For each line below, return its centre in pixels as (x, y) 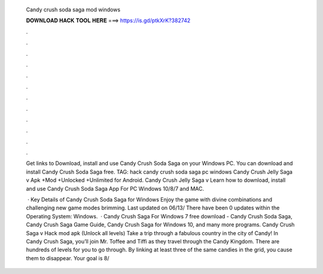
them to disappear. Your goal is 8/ (68, 258)
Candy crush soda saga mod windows (73, 10)
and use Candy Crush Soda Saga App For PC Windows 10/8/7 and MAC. (115, 188)
